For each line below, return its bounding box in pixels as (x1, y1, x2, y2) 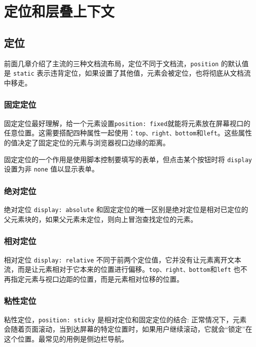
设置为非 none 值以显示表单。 (4, 164, 99, 174)
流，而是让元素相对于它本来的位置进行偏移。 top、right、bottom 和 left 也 (4, 264, 241, 274)
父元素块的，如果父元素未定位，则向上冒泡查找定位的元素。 (4, 214, 197, 224)
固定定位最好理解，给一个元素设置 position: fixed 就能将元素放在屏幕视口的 (4, 118, 251, 128)
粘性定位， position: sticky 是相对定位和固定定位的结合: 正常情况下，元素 (4, 314, 247, 324)
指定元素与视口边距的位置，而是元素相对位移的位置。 (10, 273, 183, 284)
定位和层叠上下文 (4, 1, 115, 21)
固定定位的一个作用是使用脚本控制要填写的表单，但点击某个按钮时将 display (4, 154, 252, 164)
